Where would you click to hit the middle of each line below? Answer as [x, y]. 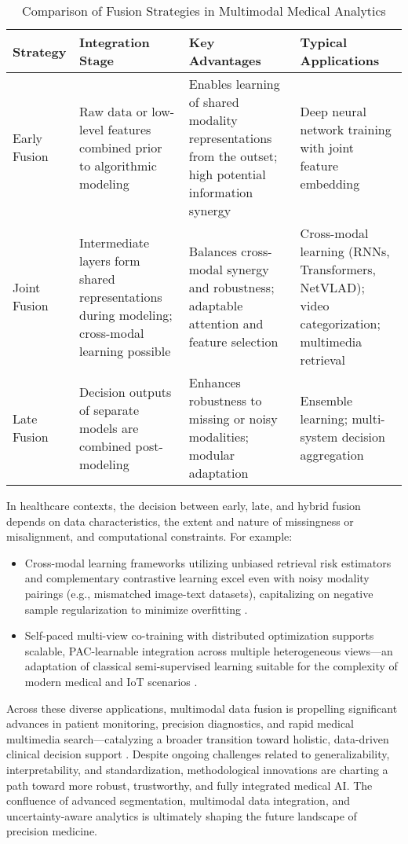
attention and [226, 323]
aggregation [332, 455]
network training [346, 129]
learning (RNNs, [345, 251]
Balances [213, 251]
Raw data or [113, 111]
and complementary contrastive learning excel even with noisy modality [197, 578]
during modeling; [126, 314]
